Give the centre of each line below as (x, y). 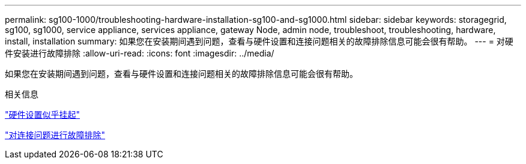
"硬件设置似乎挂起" (43, 114)
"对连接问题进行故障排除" (55, 135)
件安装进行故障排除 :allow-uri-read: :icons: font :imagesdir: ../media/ (140, 53)
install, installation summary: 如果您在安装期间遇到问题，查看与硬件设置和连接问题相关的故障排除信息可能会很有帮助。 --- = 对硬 (259, 41)
